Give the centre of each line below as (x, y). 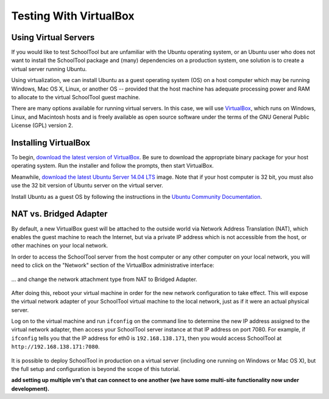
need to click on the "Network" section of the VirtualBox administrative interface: (113, 265)
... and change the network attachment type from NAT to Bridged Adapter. (104, 279)
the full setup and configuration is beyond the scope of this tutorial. (96, 369)
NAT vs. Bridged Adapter (59, 214)
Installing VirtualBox (51, 143)
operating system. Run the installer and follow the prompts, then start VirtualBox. (113, 166)
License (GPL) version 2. (42, 125)
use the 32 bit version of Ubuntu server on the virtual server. (87, 186)
